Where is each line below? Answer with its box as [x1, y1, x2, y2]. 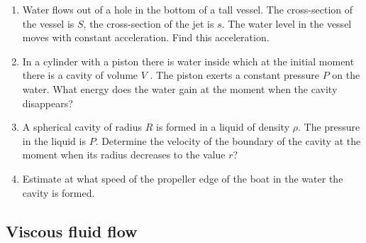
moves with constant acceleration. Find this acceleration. [22, 30, 270, 45]
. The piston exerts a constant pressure [150, 67, 320, 82]
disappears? [22, 95, 73, 110]
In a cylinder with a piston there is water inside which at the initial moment [22, 53, 355, 68]
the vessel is [22, 16, 74, 31]
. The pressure [297, 119, 360, 134]
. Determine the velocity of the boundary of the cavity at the [95, 133, 361, 148]
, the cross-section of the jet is [83, 16, 214, 31]
